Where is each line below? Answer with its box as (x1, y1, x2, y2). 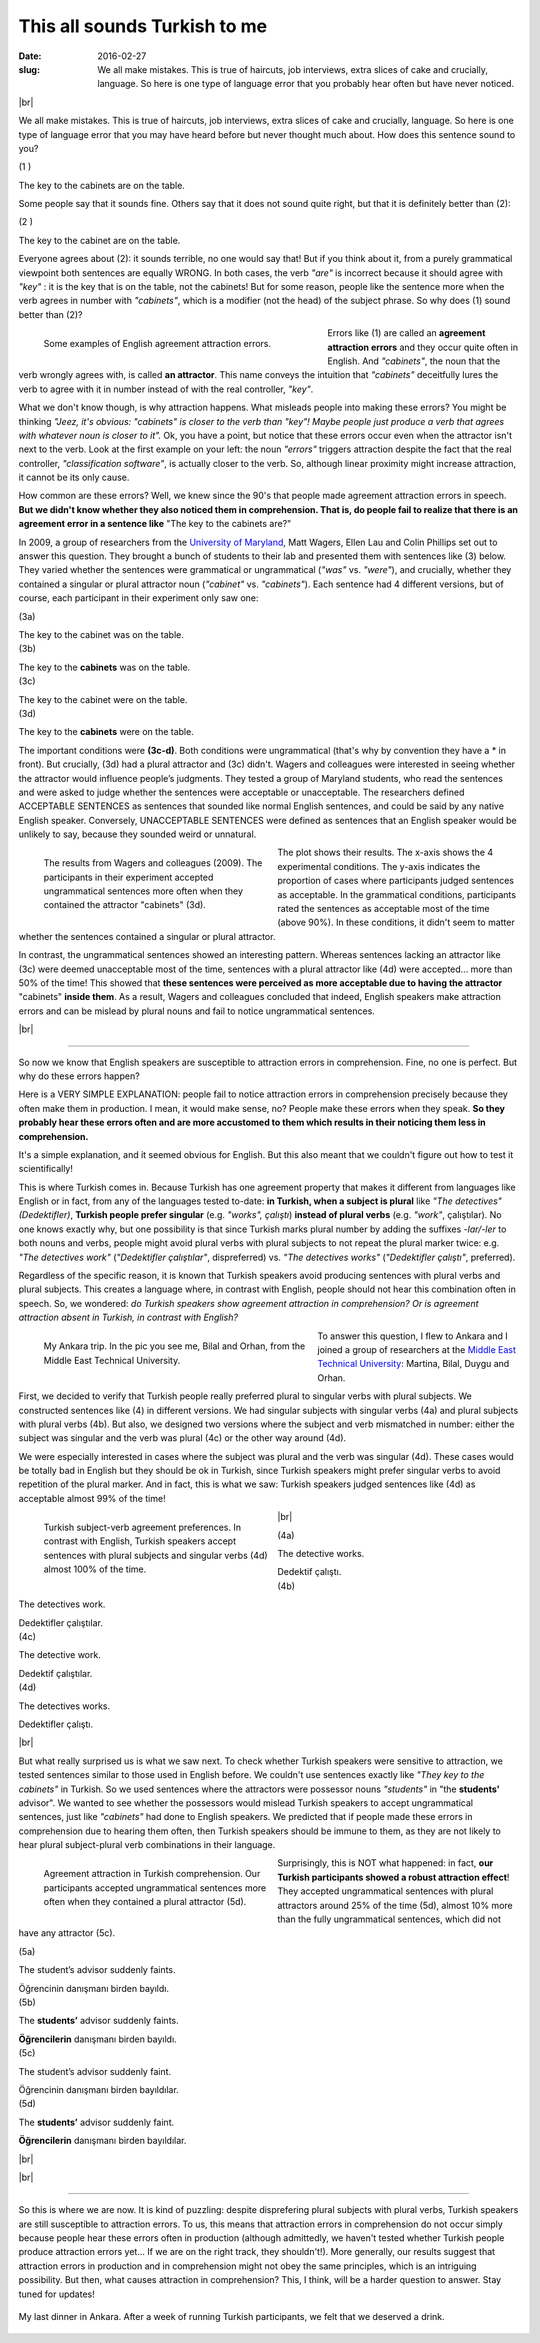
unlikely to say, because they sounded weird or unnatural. (18, 828, 257, 840)
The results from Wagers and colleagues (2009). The (43, 857, 263, 869)
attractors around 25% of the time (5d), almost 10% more (277, 1899, 514, 1911)
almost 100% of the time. (43, 1563, 147, 1575)
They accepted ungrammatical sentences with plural (277, 1885, 494, 1897)
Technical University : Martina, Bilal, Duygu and (317, 1358, 510, 1370)
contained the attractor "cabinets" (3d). (43, 899, 207, 911)
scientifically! (18, 1163, 74, 1175)
